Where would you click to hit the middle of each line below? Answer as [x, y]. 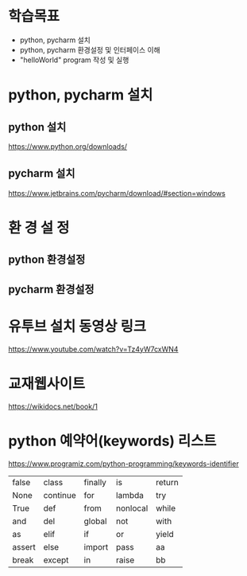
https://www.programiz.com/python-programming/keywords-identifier [124, 464]
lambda [130, 495]
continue [60, 495]
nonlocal [132, 508]
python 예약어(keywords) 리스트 [112, 441]
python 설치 [37, 127]
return [167, 482]
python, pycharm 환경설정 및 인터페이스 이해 [90, 49]
